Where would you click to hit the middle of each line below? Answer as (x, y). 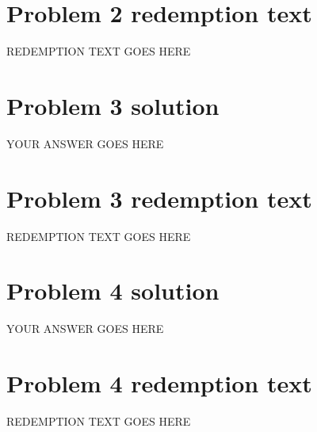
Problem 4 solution (113, 291)
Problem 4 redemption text (159, 383)
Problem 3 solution (113, 105)
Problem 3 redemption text (159, 198)
